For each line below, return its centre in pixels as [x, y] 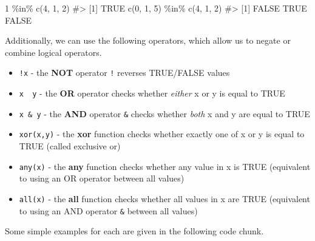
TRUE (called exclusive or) [70, 146]
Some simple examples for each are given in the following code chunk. [134, 231]
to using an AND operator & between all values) [108, 210]
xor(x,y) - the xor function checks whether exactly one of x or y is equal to [162, 134]
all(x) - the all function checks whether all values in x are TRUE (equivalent [164, 198]
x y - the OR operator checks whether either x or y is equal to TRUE [152, 93]
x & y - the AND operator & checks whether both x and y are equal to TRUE [164, 113]
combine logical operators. [53, 52]
